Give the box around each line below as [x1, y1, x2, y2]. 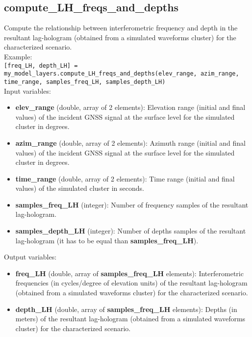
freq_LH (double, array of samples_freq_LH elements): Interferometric [15, 268, 244, 278]
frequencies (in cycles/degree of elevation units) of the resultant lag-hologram [15, 278, 248, 288]
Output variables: [4, 252, 57, 262]
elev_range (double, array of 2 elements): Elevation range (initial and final [15, 102, 246, 112]
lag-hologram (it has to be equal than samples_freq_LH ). [15, 235, 199, 245]
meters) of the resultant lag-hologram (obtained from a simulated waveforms [15, 313, 246, 324]
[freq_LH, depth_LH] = [4, 62, 78, 69]
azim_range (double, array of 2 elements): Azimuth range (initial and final [15, 137, 246, 148]
